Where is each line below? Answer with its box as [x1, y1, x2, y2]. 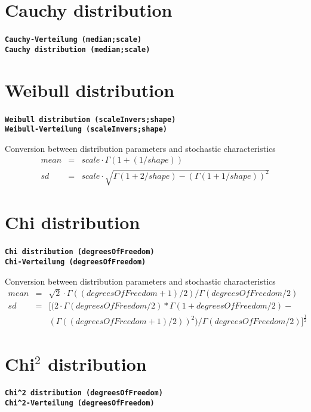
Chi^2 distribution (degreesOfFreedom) [5, 389, 163, 398]
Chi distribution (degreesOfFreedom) [5, 248, 155, 257]
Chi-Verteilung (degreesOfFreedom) [5, 257, 146, 266]
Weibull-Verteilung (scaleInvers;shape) [5, 125, 168, 134]
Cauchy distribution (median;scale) [5, 45, 150, 54]
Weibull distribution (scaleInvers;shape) [5, 115, 176, 124]
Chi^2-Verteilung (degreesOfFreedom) [5, 399, 155, 408]
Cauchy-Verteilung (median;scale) [5, 35, 142, 44]
